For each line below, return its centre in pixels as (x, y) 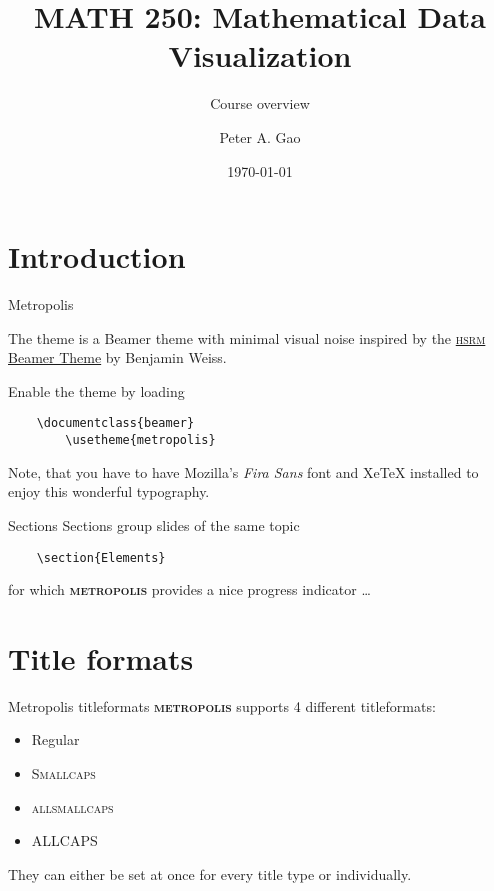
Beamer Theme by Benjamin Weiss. (117, 357)
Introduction (97, 256)
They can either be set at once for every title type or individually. (210, 873)
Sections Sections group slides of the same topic (154, 524)
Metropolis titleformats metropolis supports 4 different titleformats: (222, 705)
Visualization (260, 55)
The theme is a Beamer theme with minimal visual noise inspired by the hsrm (247, 337)
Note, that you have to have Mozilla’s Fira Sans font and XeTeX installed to (243, 471)
